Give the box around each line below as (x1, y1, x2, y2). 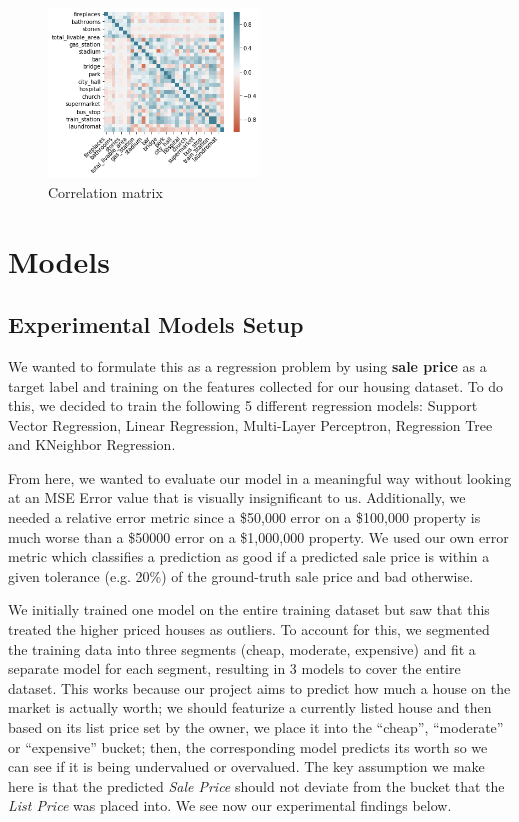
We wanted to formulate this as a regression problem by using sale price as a (8, 355, 487, 376)
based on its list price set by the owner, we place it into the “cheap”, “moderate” (8, 717, 504, 737)
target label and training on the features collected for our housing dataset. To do (8, 375, 504, 396)
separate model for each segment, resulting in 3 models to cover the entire (8, 658, 461, 679)
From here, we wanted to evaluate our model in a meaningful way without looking (8, 467, 512, 488)
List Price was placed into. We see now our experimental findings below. (8, 795, 452, 816)
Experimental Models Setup (8, 309, 304, 340)
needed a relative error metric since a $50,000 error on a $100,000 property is (8, 507, 481, 528)
